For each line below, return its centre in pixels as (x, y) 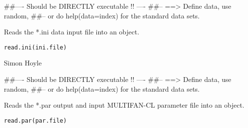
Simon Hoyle (23, 63)
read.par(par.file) (35, 120)
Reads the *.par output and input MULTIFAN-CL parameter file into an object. (124, 105)
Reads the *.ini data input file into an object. (72, 32)
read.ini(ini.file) (35, 47)
